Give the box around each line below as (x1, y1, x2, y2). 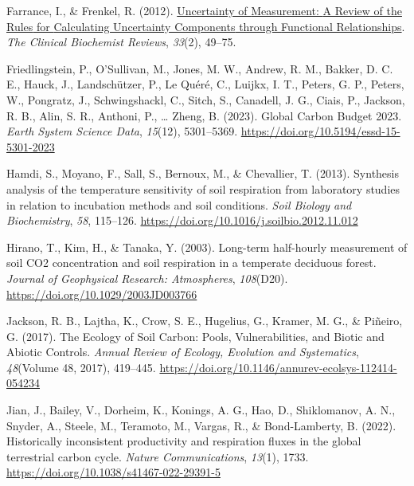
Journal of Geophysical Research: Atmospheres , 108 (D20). (6, 269, 288, 286)
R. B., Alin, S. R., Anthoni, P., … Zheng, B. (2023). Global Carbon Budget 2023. (6, 107, 402, 123)
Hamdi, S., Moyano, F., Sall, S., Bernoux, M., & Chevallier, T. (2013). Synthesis (6, 165, 400, 182)
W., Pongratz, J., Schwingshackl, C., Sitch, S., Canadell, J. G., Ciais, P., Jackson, (6, 91, 405, 108)
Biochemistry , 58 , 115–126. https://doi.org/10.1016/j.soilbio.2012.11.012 (6, 212, 358, 229)
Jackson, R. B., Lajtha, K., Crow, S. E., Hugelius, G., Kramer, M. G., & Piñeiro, (6, 312, 403, 329)
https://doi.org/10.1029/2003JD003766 (6, 285, 197, 302)
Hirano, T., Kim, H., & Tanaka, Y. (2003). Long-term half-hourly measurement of (6, 238, 408, 255)
